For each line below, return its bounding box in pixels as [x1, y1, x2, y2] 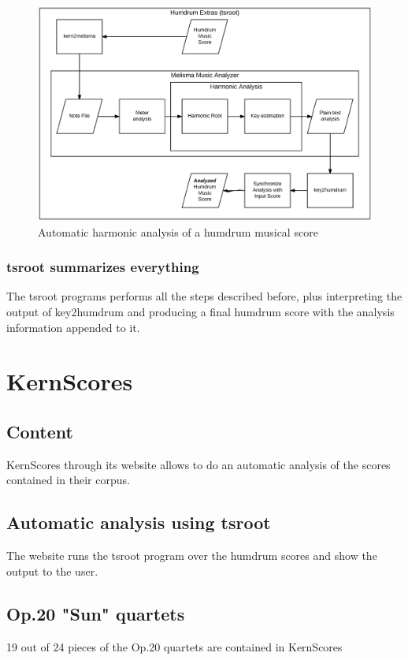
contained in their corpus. [6, 472, 130, 488]
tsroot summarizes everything [6, 257, 199, 277]
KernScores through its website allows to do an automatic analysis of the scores [6, 456, 391, 472]
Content [6, 419, 73, 443]
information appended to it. [6, 319, 140, 335]
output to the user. [6, 562, 98, 579]
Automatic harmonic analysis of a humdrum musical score [38, 223, 318, 240]
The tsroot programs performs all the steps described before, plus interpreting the [6, 288, 402, 304]
